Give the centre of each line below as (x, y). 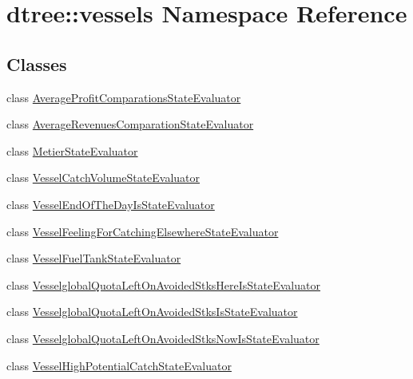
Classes (37, 63)
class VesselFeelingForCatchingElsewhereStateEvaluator (143, 231)
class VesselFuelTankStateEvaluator (94, 258)
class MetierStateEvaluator (72, 150)
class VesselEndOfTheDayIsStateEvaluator (111, 204)
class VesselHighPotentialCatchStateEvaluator (119, 365)
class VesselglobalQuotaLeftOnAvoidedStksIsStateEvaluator (152, 312)
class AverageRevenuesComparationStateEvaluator (130, 124)
